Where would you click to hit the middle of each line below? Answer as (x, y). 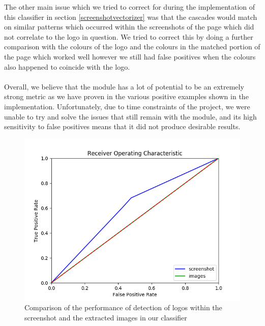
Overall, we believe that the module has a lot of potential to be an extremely (124, 86)
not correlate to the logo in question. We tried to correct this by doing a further (129, 36)
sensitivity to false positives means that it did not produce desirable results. (122, 126)
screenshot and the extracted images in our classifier (106, 317)
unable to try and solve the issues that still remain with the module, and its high (130, 116)
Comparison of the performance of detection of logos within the (123, 307)
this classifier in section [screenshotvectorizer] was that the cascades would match (131, 17)
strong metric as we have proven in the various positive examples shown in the (126, 96)
